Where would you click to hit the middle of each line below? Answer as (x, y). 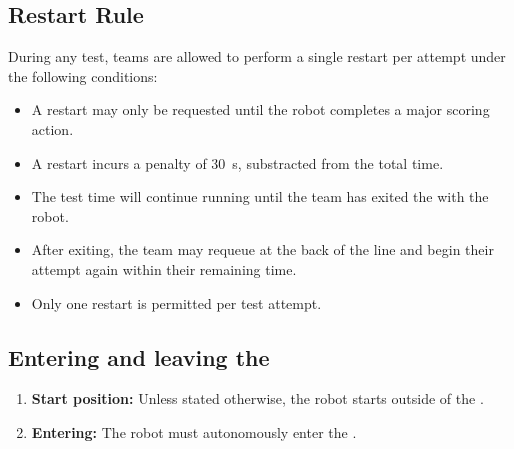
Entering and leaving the (139, 356)
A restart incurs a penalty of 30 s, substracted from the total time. (237, 162)
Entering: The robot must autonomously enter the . (194, 431)
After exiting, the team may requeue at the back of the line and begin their (262, 249)
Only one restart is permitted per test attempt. (176, 302)
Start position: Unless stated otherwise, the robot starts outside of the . (257, 398)
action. (52, 128)
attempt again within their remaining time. (164, 268)
